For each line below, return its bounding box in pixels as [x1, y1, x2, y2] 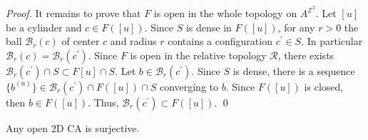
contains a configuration [168, 34, 272, 49]
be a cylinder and [6, 19, 82, 34]
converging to [159, 79, 219, 94]
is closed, [304, 79, 344, 94]
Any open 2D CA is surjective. [6, 120, 140, 135]
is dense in [185, 19, 232, 34]
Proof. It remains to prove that [6, 6, 141, 21]
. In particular [301, 34, 363, 49]
